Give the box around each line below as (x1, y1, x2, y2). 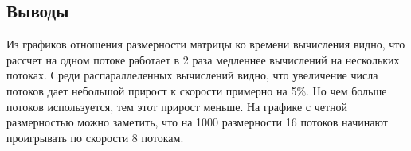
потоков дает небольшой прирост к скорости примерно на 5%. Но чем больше (6, 82, 387, 99)
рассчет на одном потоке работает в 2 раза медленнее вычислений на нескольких (6, 51, 400, 68)
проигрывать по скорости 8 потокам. (6, 129, 184, 145)
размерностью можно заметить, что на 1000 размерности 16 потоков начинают (6, 114, 388, 130)
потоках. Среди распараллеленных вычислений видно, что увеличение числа (6, 67, 378, 83)
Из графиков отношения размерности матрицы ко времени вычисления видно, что (6, 36, 405, 52)
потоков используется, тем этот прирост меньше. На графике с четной (6, 98, 348, 114)
